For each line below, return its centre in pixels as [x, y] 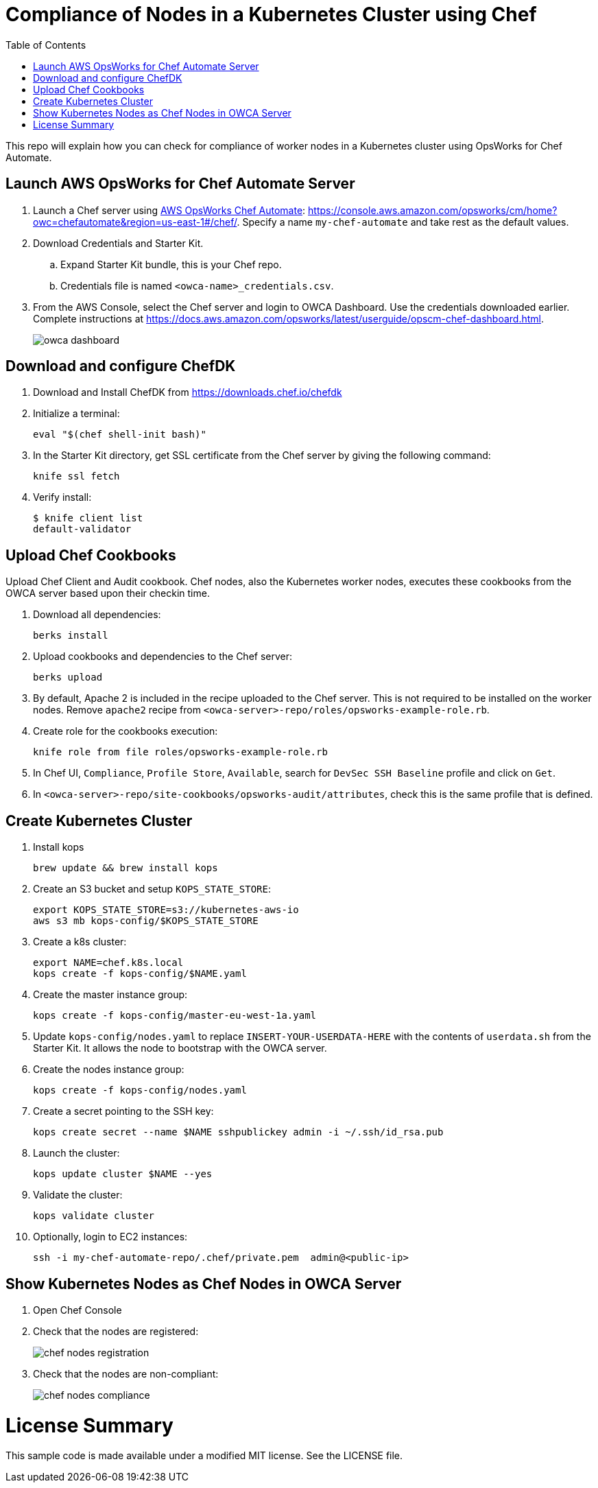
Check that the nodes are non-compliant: [126, 1373]
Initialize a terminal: [76, 414]
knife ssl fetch [76, 476]
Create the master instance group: [110, 995]
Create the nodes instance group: [109, 1070]
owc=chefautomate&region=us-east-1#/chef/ [135, 222]
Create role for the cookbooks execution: [125, 731]
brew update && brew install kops [125, 868]
